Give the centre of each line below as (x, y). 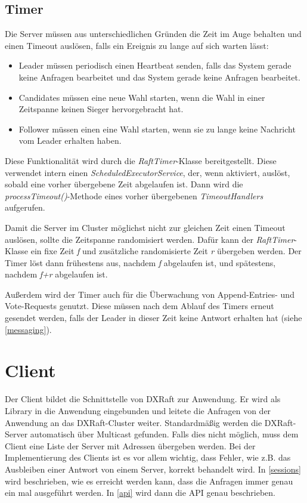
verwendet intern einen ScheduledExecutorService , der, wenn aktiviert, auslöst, (148, 172)
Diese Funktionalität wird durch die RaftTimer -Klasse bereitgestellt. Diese (141, 160)
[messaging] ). (28, 329)
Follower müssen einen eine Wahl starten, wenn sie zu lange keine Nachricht (157, 129)
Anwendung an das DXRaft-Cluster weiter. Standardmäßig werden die (134, 422)
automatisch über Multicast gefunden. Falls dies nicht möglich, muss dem (164, 434)
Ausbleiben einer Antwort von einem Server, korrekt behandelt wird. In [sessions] (153, 469)
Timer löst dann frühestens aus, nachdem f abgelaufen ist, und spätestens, (140, 262)
